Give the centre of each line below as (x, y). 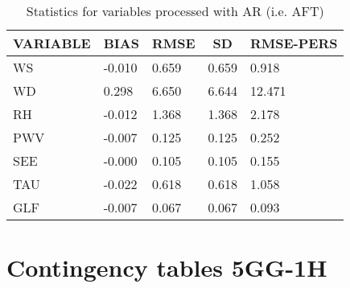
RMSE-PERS (294, 43)
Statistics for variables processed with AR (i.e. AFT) (175, 11)
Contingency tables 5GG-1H (167, 267)
